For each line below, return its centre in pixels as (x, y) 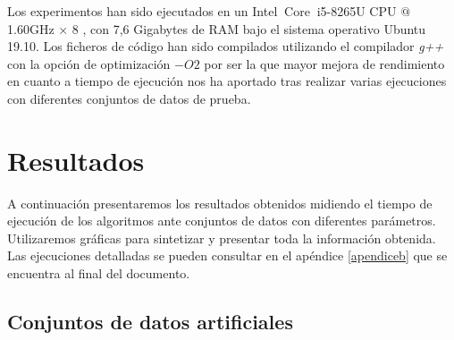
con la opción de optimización (89, 63)
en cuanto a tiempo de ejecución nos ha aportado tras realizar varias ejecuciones (227, 81)
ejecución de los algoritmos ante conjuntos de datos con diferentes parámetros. (222, 221)
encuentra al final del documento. (99, 273)
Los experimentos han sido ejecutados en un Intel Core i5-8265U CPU (202, 11)
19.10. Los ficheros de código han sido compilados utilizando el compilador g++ (226, 46)
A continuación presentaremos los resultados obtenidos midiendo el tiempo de (220, 203)
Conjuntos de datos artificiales (150, 322)
